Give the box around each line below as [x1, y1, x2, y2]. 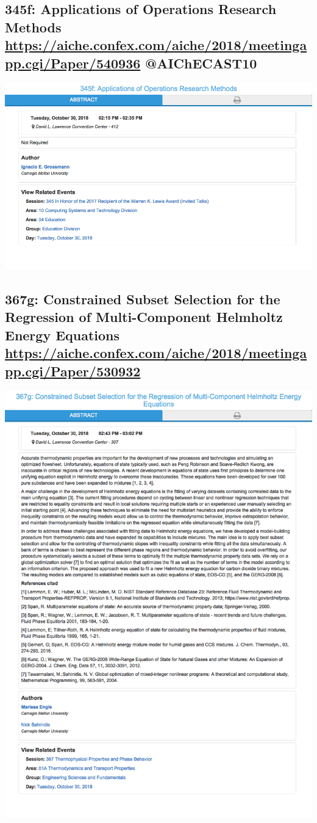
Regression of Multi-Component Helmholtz [5, 307, 283, 326]
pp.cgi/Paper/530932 [5, 361, 141, 380]
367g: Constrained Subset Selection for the [5, 289, 280, 308]
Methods [5, 17, 62, 36]
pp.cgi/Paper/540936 [5, 53, 141, 72]
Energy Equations [5, 325, 120, 344]
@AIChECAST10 [145, 53, 257, 72]
